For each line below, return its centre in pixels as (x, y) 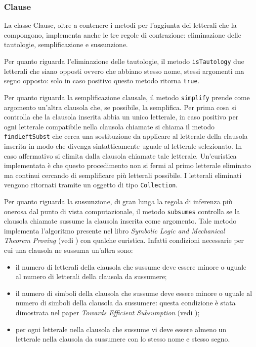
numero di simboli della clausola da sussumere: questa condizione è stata (126, 303)
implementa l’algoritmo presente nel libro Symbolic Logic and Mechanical (114, 230)
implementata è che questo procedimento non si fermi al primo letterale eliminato (128, 165)
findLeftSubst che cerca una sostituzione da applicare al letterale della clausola (126, 136)
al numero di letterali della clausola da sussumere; (91, 276)
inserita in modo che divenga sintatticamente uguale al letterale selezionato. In (123, 146)
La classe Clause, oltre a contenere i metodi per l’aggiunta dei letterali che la (120, 25)
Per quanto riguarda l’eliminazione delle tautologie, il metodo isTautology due (124, 61)
